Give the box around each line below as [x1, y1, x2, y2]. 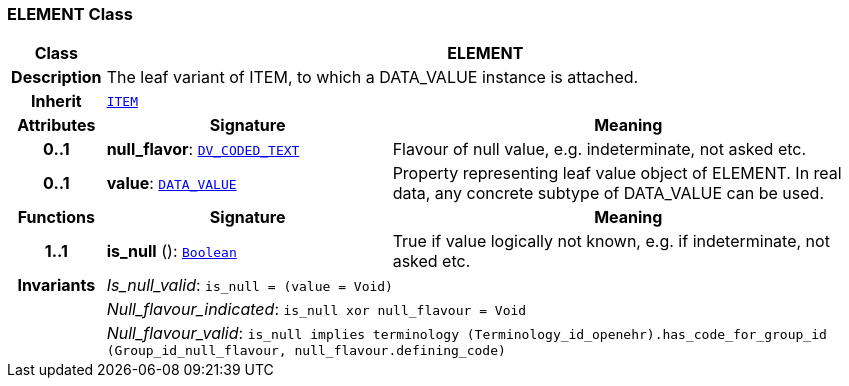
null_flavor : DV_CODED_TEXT [106, 139, 300, 160]
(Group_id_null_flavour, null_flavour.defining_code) [106, 343, 506, 359]
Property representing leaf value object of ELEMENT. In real [392, 163, 842, 184]
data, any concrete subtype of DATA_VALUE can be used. [392, 183, 824, 204]
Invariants [17, 275, 96, 296]
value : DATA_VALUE [106, 173, 237, 194]
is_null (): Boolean [106, 241, 237, 262]
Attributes [17, 115, 96, 136]
